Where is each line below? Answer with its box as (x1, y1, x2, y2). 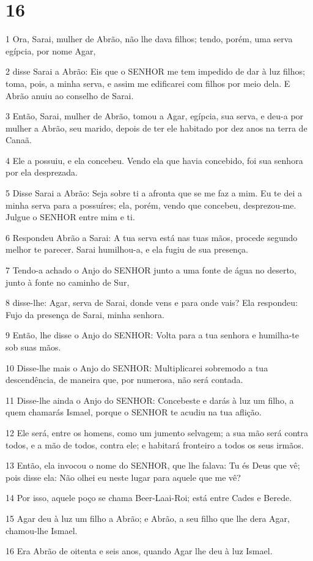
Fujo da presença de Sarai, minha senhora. (6, 308, 164, 321)
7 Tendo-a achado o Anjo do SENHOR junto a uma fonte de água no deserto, (6, 264, 296, 277)
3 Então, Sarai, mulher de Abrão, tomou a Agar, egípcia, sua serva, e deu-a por (6, 110, 304, 122)
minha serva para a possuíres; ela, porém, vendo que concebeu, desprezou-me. (6, 198, 296, 211)
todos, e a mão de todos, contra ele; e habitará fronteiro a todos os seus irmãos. (6, 438, 304, 451)
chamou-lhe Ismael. (6, 524, 78, 537)
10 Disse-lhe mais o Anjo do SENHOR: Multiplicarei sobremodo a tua (6, 361, 268, 374)
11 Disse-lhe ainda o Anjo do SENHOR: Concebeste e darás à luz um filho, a (6, 393, 294, 406)
